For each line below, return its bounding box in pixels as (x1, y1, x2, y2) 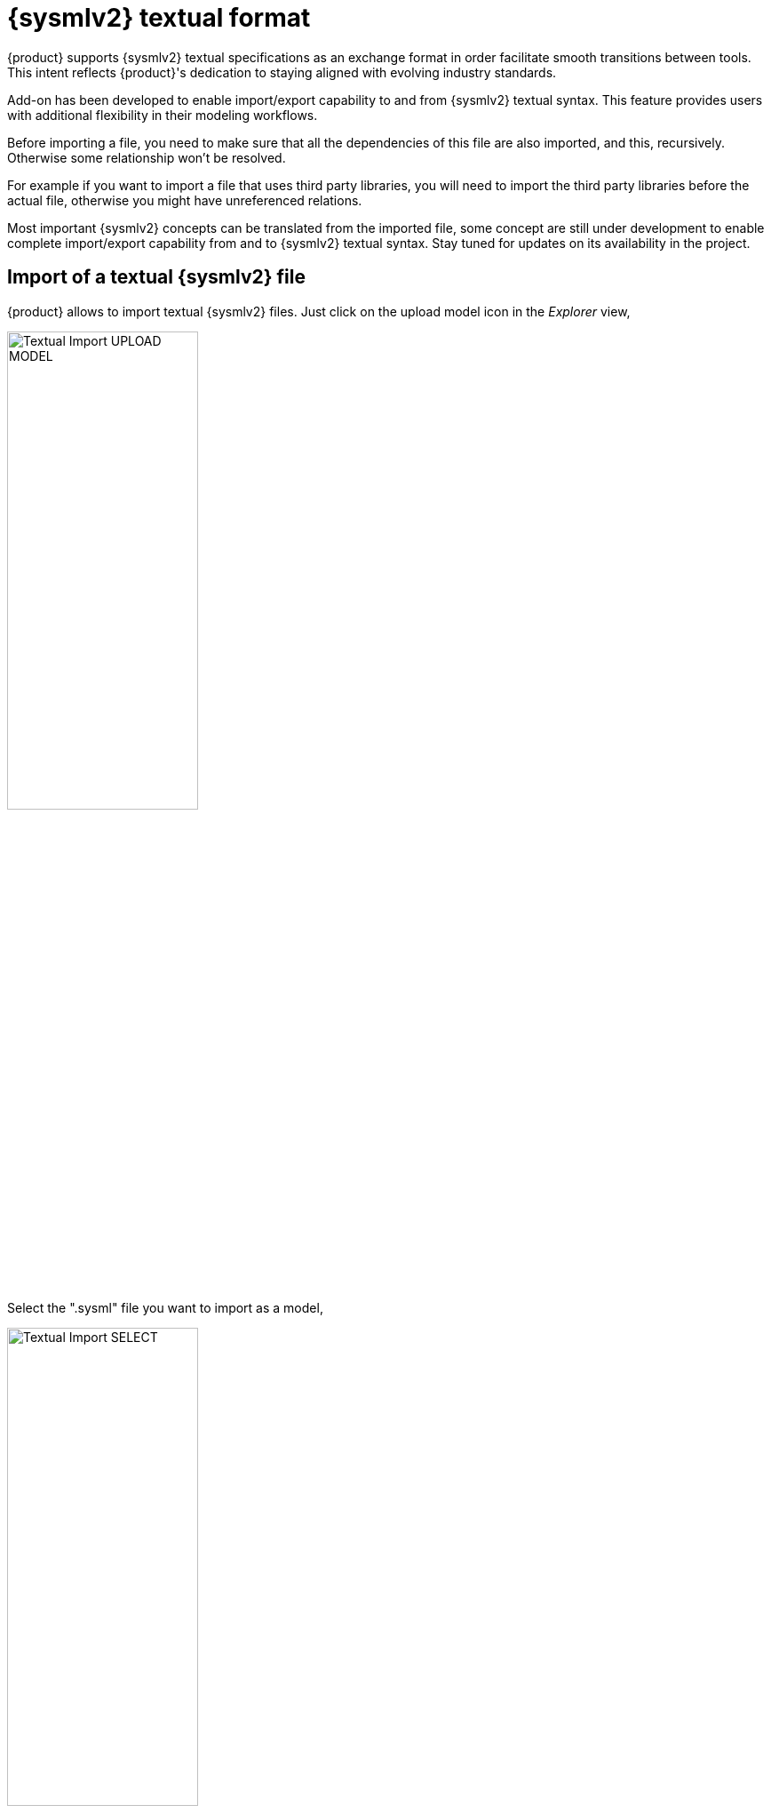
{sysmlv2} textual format (7, 3, 311, 33)
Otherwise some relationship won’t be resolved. (7, 149, 286, 165)
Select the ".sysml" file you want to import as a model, (7, 1299, 323, 1315)
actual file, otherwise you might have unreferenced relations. (7, 192, 362, 208)
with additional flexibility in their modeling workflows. (7, 107, 318, 123)
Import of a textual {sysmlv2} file (7, 266, 306, 289)
